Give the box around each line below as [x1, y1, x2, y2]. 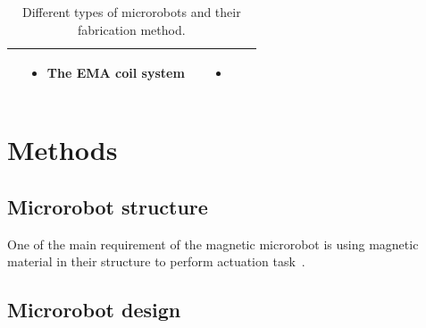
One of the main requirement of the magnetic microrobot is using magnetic [7, 234, 419, 253]
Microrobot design [7, 296, 181, 324]
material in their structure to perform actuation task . [7, 252, 305, 271]
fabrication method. [78, 20, 186, 38]
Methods [7, 131, 118, 168]
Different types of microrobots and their [21, 3, 241, 21]
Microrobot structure [7, 193, 208, 221]
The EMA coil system [46, 63, 185, 82]
